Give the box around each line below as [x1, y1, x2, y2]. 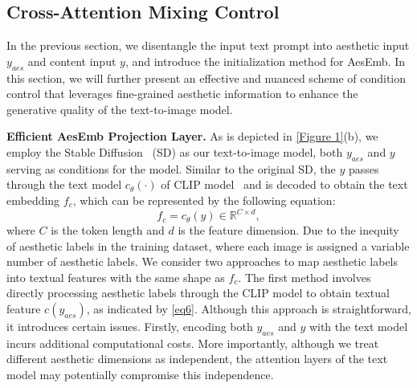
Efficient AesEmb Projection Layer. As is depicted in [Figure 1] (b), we [6, 128, 378, 145]
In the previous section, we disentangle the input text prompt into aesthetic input [6, 37, 410, 54]
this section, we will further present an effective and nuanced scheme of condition [6, 69, 406, 86]
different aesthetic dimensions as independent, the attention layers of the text [6, 350, 388, 367]
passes [348, 160, 379, 177]
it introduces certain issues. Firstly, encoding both [6, 318, 253, 335]
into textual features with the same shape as [6, 268, 225, 285]
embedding [6, 191, 60, 208]
